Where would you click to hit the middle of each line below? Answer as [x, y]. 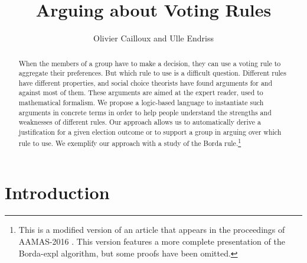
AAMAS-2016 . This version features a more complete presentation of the [152, 241]
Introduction [57, 192]
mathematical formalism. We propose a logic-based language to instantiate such [141, 103]
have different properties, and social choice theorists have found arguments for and [146, 82]
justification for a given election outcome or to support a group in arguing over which [150, 132]
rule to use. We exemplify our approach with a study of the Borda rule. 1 [130, 142]
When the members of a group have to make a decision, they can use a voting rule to [150, 63]
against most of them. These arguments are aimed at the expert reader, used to [141, 92]
